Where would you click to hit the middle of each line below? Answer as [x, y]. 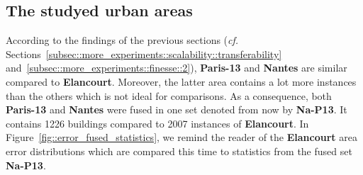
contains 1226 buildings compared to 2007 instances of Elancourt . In [157, 123]
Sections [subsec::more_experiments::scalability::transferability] [144, 53]
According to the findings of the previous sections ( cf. [122, 40]
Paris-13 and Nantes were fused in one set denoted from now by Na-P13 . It [177, 109]
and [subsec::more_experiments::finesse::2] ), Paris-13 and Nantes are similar [177, 68]
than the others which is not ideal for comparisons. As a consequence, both [169, 95]
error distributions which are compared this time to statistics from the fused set [179, 151]
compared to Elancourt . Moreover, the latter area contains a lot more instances [181, 81]
